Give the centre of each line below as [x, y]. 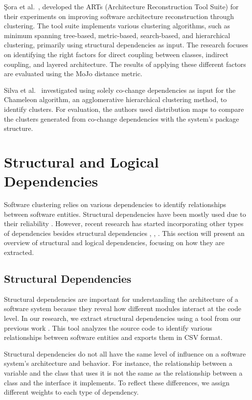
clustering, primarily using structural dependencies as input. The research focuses [126, 45]
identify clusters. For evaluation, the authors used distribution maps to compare [124, 109]
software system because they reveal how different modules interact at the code [123, 308]
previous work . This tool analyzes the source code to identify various [108, 327]
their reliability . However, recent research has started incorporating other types [124, 223]
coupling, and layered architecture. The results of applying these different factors [125, 64]
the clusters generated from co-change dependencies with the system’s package [122, 118]
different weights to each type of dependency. [71, 392]
